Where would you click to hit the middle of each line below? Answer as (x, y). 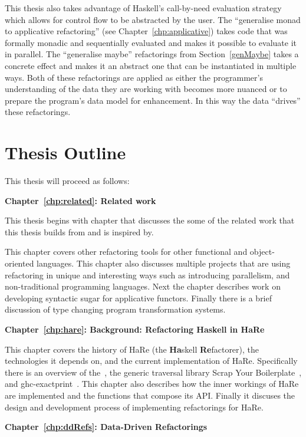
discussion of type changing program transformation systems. (115, 309)
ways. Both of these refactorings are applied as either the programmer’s (134, 77)
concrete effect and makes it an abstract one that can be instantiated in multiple (151, 65)
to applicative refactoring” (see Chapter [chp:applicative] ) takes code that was (146, 31)
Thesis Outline (65, 152)
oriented (19, 263)
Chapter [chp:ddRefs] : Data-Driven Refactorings (106, 427)
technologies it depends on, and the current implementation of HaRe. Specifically (151, 361)
